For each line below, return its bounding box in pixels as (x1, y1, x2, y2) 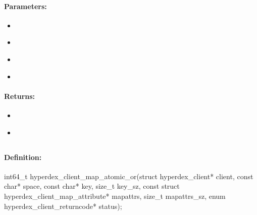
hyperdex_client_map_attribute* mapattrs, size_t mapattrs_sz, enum (4, 190, 226, 201)
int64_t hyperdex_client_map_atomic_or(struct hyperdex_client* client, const (4, 171, 253, 181)
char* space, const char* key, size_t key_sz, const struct (4, 181, 180, 191)
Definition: (4, 151, 42, 162)
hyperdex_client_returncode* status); (4, 200, 122, 211)
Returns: (4, 90, 35, 101)
